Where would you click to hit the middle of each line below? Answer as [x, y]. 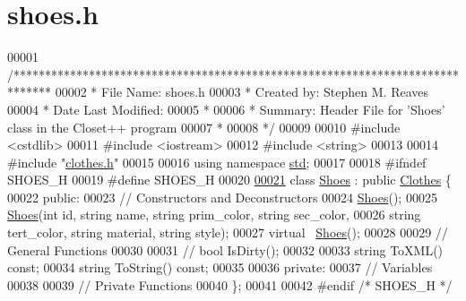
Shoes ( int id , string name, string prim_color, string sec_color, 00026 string [214, 215]
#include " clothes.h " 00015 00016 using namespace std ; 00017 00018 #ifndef [217, 162]
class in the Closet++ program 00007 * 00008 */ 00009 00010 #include [204, 127]
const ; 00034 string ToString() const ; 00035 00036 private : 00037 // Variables [220, 267]
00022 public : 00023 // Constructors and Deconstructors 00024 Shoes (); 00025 [222, 197]
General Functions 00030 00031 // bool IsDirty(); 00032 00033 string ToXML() [225, 249]
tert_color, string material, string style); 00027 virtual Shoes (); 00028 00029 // [228, 232]
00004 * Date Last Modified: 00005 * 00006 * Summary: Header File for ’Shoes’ [226, 109]
